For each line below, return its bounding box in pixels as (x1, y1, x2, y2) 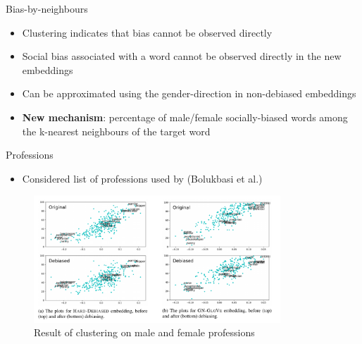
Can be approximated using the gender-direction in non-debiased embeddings (22, 86, 356, 101)
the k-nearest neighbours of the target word (22, 123, 211, 138)
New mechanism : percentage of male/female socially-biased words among (22, 109, 348, 124)
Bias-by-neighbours (6, 1, 88, 16)
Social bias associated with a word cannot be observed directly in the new (22, 49, 342, 63)
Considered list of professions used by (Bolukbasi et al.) (22, 171, 263, 185)
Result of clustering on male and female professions (34, 325, 255, 340)
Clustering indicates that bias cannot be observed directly (22, 25, 273, 39)
